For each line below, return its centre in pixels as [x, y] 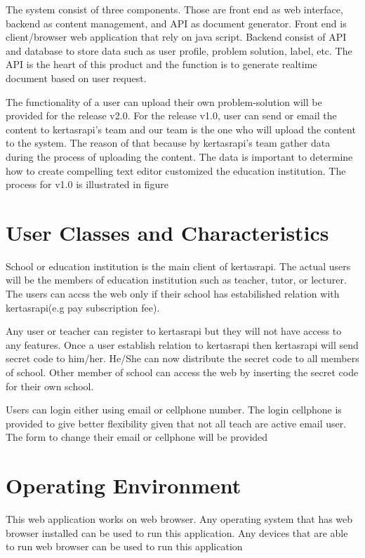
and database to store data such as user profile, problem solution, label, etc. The [179, 50]
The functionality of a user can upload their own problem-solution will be [164, 101]
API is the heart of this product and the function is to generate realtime [161, 64]
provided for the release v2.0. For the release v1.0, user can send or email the [171, 115]
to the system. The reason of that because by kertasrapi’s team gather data [168, 143]
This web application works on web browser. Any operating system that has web [179, 519]
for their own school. [50, 386]
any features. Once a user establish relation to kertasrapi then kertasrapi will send [182, 344]
